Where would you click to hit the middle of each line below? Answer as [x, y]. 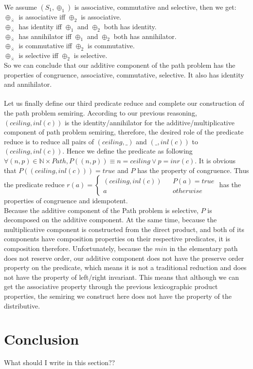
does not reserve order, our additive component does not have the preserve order [124, 258]
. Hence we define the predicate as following [127, 151]
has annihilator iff [45, 36]
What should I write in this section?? [60, 362]
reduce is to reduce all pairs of [49, 141]
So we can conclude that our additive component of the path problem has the [120, 65]
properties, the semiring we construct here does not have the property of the [118, 296]
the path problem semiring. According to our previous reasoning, [100, 112]
